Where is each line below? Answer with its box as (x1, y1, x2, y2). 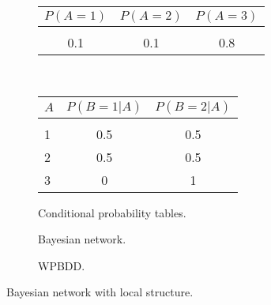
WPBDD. (38, 257, 85, 273)
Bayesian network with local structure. (6, 284, 194, 300)
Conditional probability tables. (38, 204, 186, 220)
